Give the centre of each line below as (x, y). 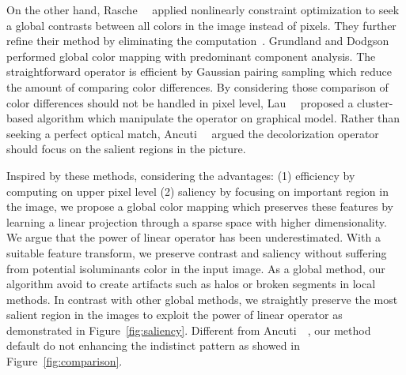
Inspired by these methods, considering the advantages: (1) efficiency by (181, 175)
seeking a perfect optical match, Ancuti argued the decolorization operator (193, 133)
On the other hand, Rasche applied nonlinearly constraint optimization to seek (203, 9)
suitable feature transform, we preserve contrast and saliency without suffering (197, 252)
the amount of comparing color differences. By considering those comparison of (197, 86)
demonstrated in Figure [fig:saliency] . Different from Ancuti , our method (189, 330)
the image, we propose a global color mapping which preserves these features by (200, 206)
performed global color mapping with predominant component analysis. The (191, 56)
